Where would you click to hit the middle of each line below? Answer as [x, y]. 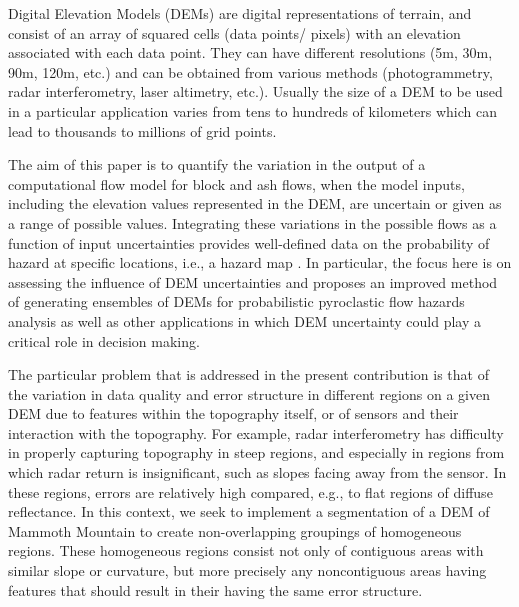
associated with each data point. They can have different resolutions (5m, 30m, [250, 52]
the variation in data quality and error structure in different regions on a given [249, 393]
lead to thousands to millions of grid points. [142, 130]
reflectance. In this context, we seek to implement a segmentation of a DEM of [249, 511]
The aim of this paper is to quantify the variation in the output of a [217, 164]
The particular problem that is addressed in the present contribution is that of [248, 374]
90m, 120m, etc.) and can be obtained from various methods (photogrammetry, [250, 71]
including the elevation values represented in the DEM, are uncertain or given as [255, 203]
